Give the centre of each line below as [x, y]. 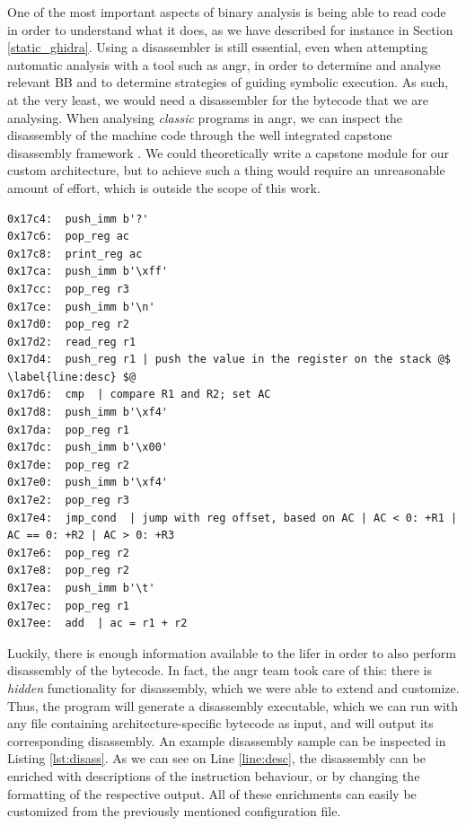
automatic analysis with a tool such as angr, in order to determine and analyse [224, 64]
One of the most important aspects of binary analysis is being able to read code [227, 12]
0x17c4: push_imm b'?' [78, 219]
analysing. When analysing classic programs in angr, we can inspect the [205, 117]
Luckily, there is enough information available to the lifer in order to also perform [232, 652]
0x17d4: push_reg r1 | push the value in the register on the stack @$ [229, 360]
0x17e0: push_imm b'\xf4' [88, 483]
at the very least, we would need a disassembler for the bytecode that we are [218, 99]
